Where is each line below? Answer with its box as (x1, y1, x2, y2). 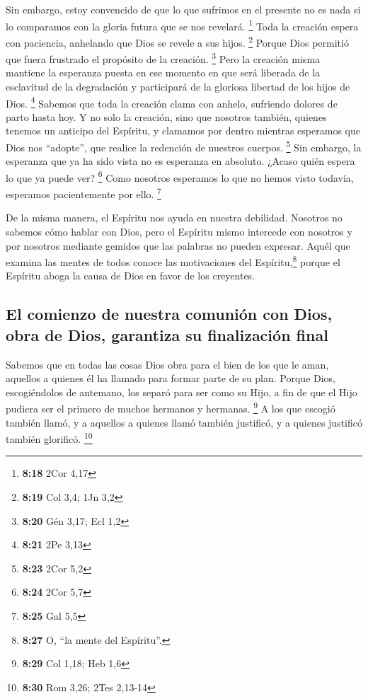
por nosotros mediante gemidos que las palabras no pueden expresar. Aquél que (6, 238, 350, 253)
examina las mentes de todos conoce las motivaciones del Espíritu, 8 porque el (6, 253, 340, 269)
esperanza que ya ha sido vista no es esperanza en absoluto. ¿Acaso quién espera (6, 154, 355, 168)
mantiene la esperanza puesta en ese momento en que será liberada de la (6, 65, 321, 80)
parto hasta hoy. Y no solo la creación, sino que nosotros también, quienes (6, 109, 327, 124)
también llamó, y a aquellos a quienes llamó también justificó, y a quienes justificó (6, 415, 362, 429)
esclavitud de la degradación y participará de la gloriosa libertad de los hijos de (6, 79, 350, 93)
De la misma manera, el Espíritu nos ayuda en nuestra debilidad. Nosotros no (6, 210, 343, 225)
